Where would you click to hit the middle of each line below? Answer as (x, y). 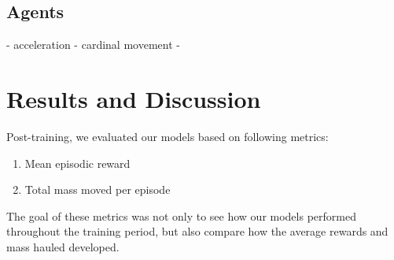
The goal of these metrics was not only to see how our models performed (181, 215)
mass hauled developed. (63, 246)
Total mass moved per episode (98, 189)
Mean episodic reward (77, 163)
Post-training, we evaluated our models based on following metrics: (168, 136)
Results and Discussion (134, 98)
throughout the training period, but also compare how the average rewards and (197, 231)
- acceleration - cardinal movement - (93, 45)
